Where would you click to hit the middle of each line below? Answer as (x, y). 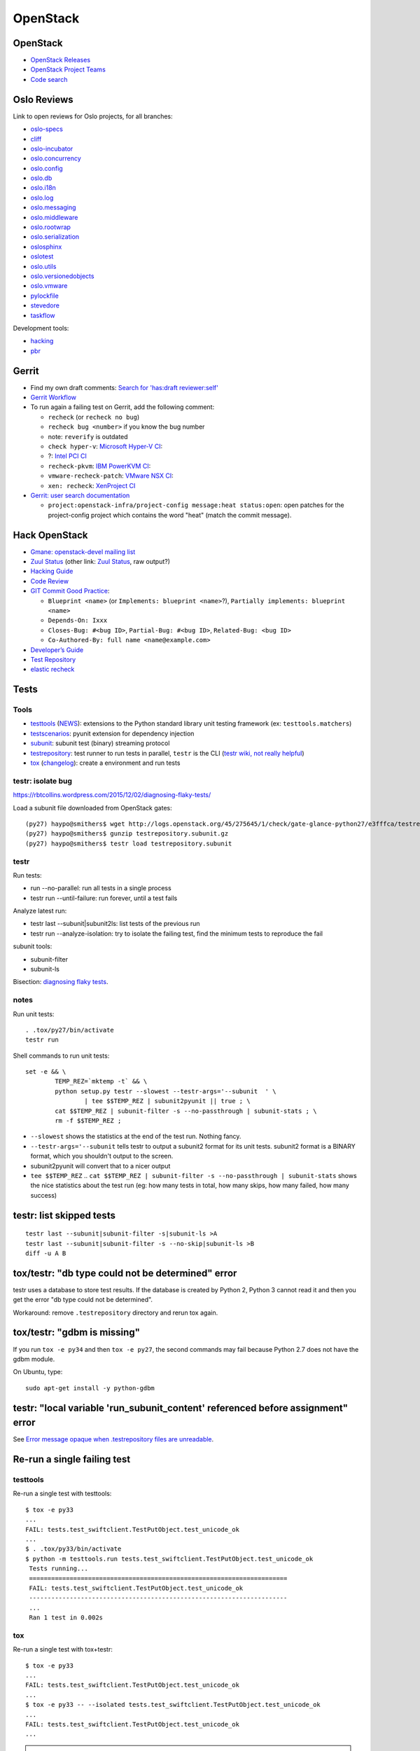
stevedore (45, 305)
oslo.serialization (55, 237)
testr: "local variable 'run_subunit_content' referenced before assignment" (181, 1408)
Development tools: (41, 328)
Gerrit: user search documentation (80, 495)
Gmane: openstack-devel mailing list (83, 552)
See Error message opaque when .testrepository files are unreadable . (113, 1439)
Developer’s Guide (57, 650)
